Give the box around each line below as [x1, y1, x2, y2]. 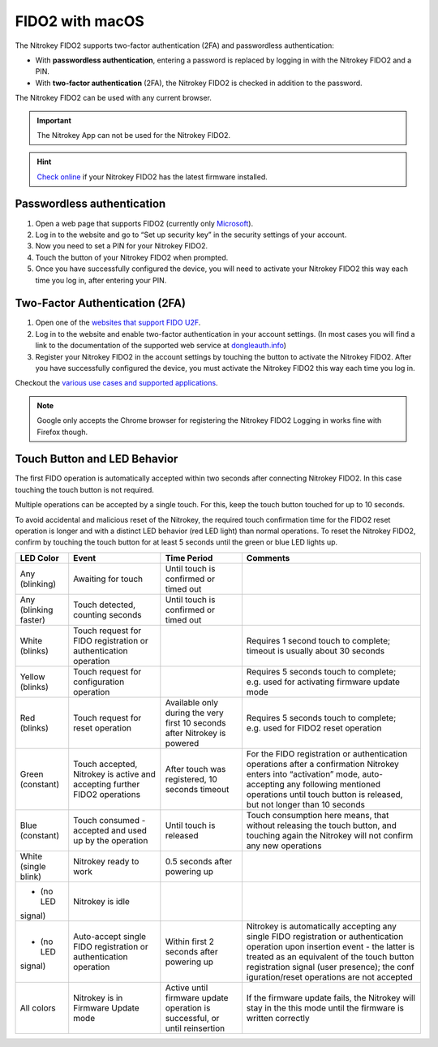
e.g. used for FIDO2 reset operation [246, 722, 382, 734]
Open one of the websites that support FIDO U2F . [35, 317, 201, 328]
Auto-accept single [73, 930, 146, 941]
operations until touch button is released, [246, 788, 403, 799]
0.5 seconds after [165, 855, 233, 867]
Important [36, 115, 72, 125]
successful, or [165, 1012, 220, 1023]
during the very [165, 707, 225, 718]
